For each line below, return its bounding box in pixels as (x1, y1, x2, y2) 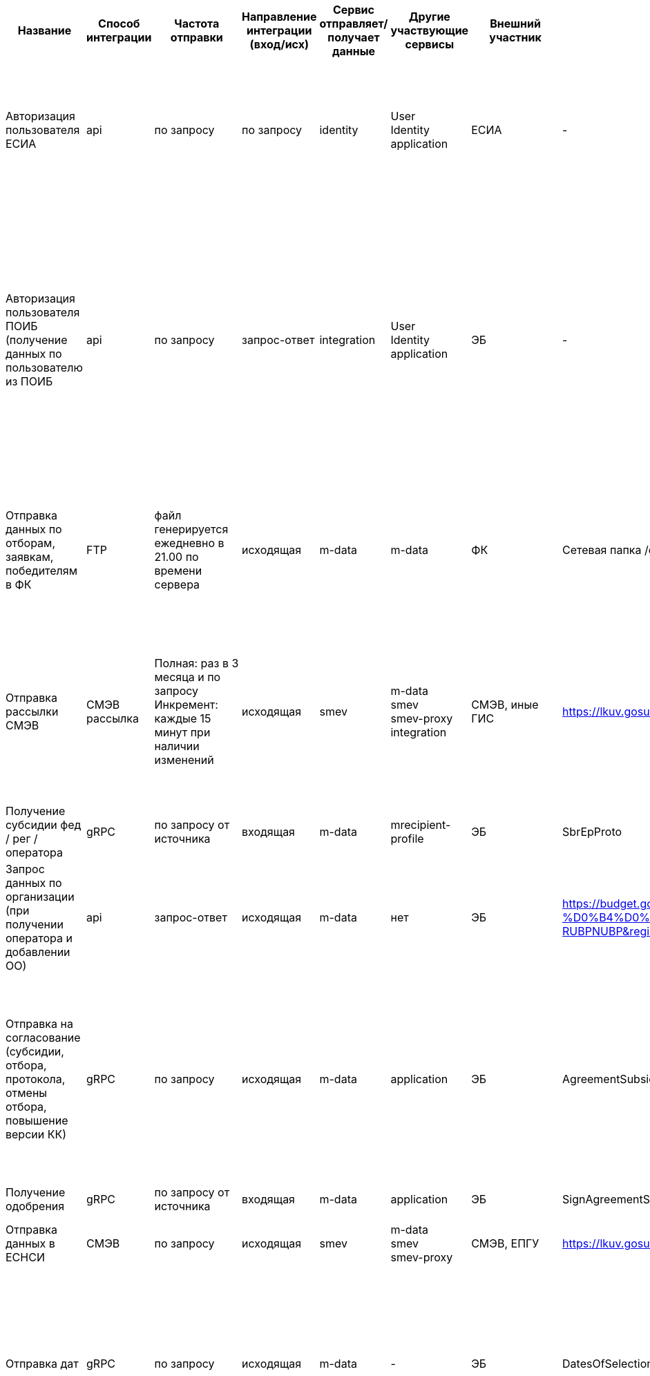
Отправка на (6, 1017, 73, 1031)
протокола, (6, 1072, 66, 1086)
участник (489, 30, 542, 44)
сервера (154, 577, 200, 591)
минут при (154, 725, 211, 739)
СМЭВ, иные (471, 698, 539, 711)
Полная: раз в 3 (154, 656, 239, 670)
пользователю (6, 361, 83, 374)
